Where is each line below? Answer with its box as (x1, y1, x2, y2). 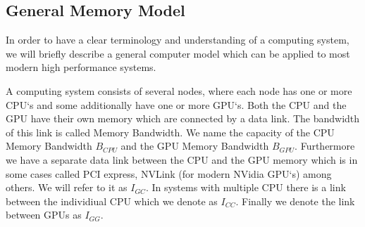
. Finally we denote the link (235, 193, 355, 208)
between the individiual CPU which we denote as (6, 193, 218, 208)
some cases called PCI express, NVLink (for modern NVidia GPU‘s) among (6, 166, 332, 181)
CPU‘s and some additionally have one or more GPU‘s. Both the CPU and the (6, 97, 347, 112)
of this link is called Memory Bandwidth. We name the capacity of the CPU (6, 124, 335, 139)
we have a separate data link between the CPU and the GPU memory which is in (6, 152, 358, 167)
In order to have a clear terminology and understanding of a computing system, (6, 32, 349, 47)
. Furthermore (295, 138, 355, 153)
